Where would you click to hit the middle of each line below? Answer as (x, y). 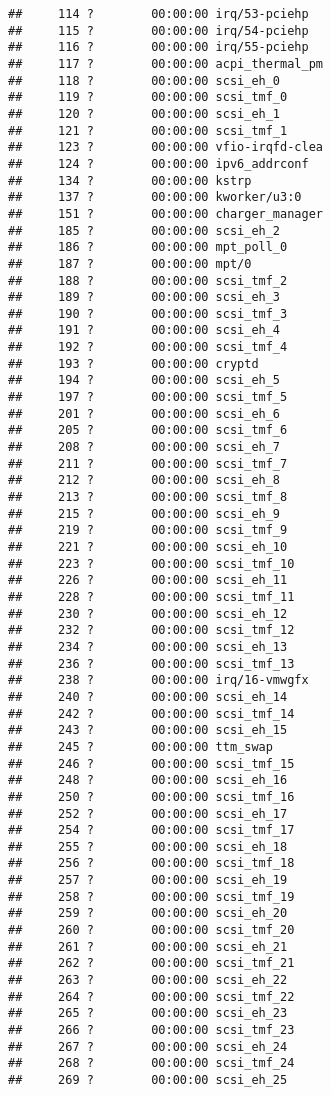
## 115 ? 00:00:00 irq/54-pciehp (158, 30)
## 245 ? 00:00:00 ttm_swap (140, 746)
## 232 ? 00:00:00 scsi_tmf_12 (151, 630)
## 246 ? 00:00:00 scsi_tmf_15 (151, 763)
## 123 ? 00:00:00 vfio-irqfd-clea (165, 147)
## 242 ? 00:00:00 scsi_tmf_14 (151, 713)
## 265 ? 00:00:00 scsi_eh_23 (148, 1013)
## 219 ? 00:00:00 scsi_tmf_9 (148, 530)
